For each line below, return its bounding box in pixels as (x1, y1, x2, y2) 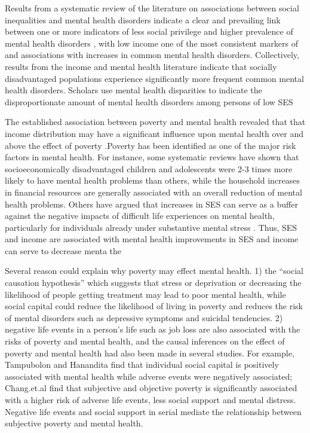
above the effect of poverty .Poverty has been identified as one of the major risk (5, 139, 296, 151)
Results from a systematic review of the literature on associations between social (5, 2, 299, 14)
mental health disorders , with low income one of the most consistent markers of (5, 36, 298, 49)
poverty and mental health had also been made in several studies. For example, (5, 346, 294, 359)
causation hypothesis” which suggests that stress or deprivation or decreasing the (5, 276, 302, 289)
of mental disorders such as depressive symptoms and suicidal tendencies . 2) (5, 311, 283, 324)
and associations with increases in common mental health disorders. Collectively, (5, 48, 299, 61)
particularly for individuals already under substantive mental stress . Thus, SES (5, 221, 297, 233)
